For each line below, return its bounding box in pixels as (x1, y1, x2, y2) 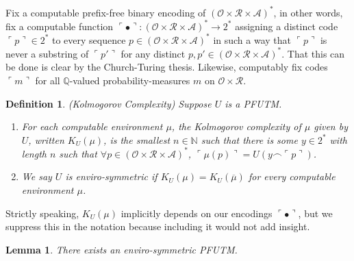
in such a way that (213, 32, 292, 47)
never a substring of (5, 46, 89, 60)
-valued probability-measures (69, 73, 190, 87)
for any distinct (121, 46, 186, 60)
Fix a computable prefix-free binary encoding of (5, 5, 206, 19)
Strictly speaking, (5, 206, 79, 220)
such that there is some (201, 132, 298, 147)
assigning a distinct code (235, 18, 338, 33)
